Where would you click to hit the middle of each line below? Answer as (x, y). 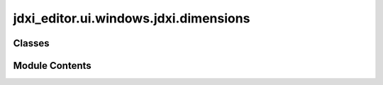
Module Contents (52, 66)
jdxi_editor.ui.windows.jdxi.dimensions (132, 18)
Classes (31, 43)
